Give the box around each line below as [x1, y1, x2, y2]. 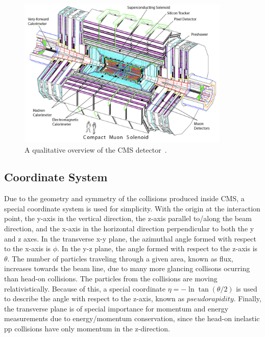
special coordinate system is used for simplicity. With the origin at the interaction [4, 203, 260, 213]
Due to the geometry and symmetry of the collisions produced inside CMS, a [4, 193, 245, 204]
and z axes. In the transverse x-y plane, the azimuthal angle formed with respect [4, 233, 256, 244]
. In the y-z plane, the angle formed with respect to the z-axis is [57, 243, 258, 254]
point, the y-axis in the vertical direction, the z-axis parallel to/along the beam [4, 213, 252, 224]
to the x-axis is [4, 243, 51, 254]
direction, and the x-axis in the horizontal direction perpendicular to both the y [4, 223, 254, 234]
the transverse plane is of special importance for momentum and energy [4, 303, 229, 314]
